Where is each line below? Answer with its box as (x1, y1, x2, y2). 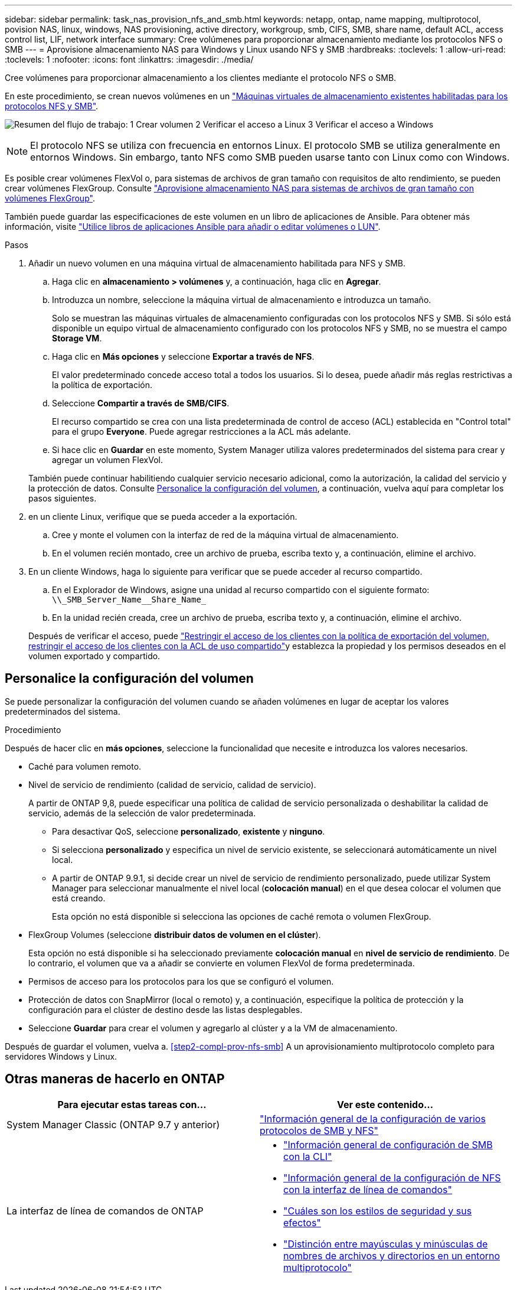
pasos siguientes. (28, 493, 97, 503)
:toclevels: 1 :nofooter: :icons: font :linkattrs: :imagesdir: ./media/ (5, 54, 254, 64)
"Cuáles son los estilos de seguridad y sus (283, 1204, 472, 1217)
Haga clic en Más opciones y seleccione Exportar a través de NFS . (52, 351, 315, 361)
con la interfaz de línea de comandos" (283, 1183, 452, 1195)
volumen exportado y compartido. (28, 651, 161, 661)
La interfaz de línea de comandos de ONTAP (6, 1204, 204, 1217)
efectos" (283, 1216, 321, 1229)
